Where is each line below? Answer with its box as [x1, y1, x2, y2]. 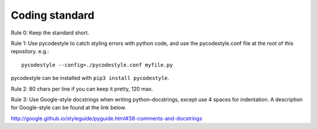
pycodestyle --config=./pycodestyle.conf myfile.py [21, 61, 173, 68]
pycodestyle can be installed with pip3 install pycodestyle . [11, 75, 170, 82]
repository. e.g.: [11, 48, 49, 55]
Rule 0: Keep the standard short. [11, 29, 89, 36]
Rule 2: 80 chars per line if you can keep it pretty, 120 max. [11, 85, 153, 92]
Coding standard [11, 9, 95, 22]
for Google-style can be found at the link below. [11, 104, 126, 111]
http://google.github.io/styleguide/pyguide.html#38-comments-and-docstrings [11, 114, 203, 122]
